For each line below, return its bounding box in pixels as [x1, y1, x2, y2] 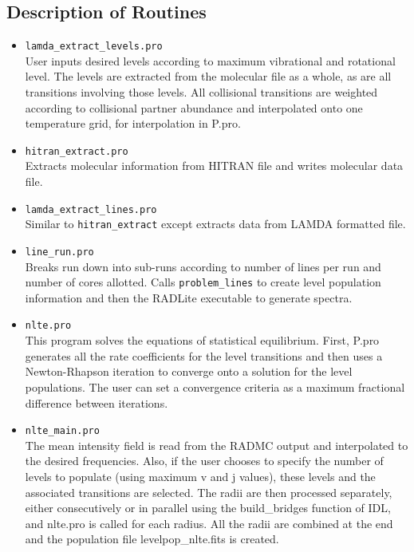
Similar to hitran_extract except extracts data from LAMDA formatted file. [25, 215, 406, 232]
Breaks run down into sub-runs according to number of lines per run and [25, 258, 381, 274]
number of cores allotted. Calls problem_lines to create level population [25, 274, 381, 290]
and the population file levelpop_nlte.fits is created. [25, 530, 279, 547]
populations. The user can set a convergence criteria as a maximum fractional [25, 378, 405, 395]
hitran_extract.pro [25, 145, 128, 157]
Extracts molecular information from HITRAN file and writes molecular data [25, 157, 404, 174]
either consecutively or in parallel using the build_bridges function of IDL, [25, 499, 391, 516]
